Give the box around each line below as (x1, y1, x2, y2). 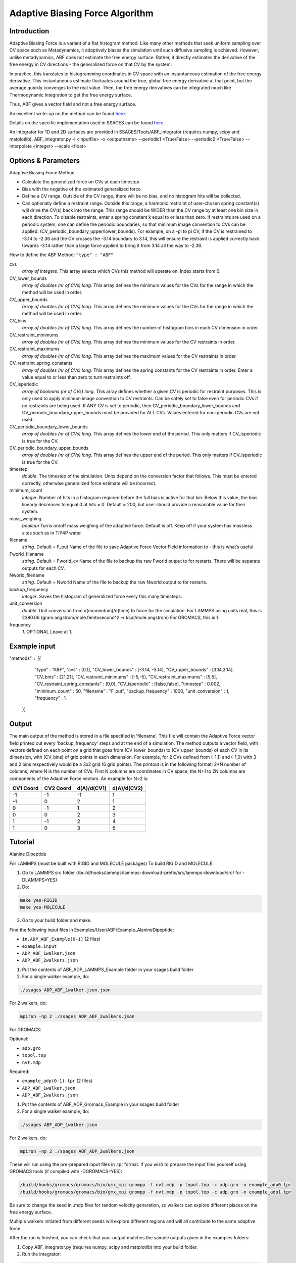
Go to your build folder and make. (22, 917, 92, 924)
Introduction (9, 27, 50, 35)
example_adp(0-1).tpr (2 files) (22, 1078, 93, 1084)
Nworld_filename (9, 572, 45, 578)
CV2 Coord (44, 785, 72, 792)
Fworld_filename (9, 551, 44, 557)
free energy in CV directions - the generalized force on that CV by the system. (9, 61, 172, 68)
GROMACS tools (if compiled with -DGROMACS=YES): (9, 1169, 122, 1175)
